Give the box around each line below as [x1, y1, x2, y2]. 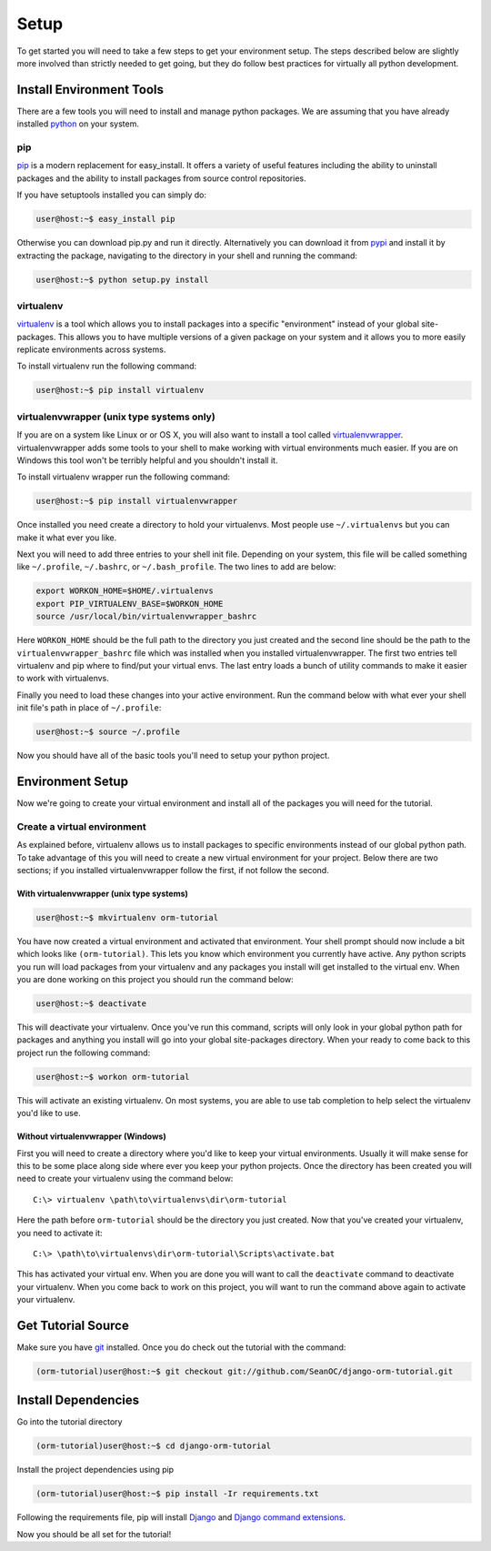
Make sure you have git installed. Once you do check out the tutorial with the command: [16, 1342, 346, 1353]
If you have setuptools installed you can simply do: [16, 189, 206, 200]
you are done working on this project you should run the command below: [16, 974, 295, 985]
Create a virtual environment [16, 820, 147, 832]
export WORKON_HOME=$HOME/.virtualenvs [35, 586, 214, 596]
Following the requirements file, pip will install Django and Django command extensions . [16, 1512, 346, 1523]
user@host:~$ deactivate [35, 999, 147, 1009]
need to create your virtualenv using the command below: [16, 1173, 234, 1184]
